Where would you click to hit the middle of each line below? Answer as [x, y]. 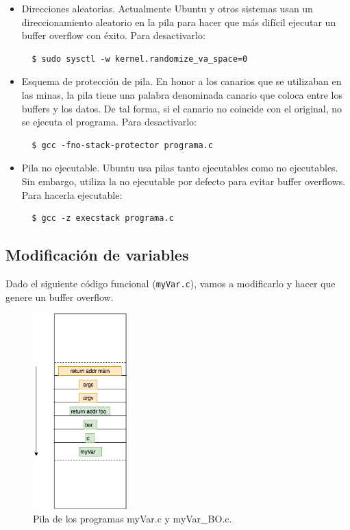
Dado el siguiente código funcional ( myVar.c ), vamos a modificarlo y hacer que [171, 283]
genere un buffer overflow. [60, 297]
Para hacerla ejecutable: [72, 194]
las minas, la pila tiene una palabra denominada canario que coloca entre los [182, 94]
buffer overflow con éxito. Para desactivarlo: [113, 35]
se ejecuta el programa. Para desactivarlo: [109, 122]
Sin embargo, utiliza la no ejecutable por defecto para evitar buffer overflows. [184, 181]
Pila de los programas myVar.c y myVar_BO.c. [133, 518]
